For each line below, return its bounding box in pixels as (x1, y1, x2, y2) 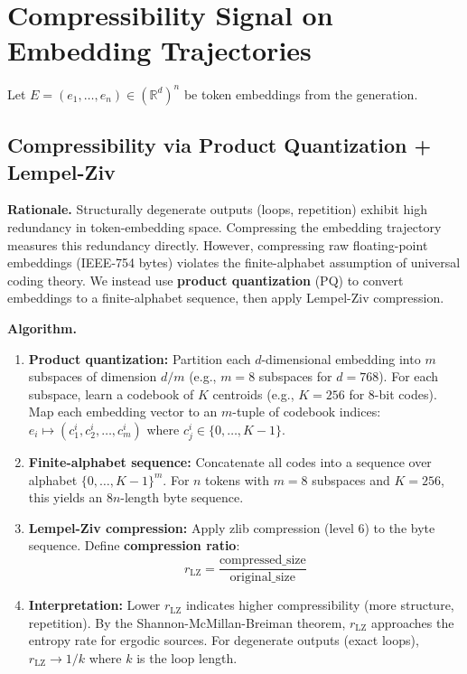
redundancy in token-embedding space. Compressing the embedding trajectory (7, 218, 442, 236)
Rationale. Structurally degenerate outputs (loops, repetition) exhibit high (7, 200, 427, 219)
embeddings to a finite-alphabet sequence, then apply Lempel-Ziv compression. (7, 288, 444, 307)
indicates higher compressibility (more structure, (185, 595, 454, 614)
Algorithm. (7, 318, 77, 337)
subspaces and (312, 470, 390, 489)
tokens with (205, 470, 269, 489)
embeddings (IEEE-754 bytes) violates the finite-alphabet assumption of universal (7, 253, 461, 272)
